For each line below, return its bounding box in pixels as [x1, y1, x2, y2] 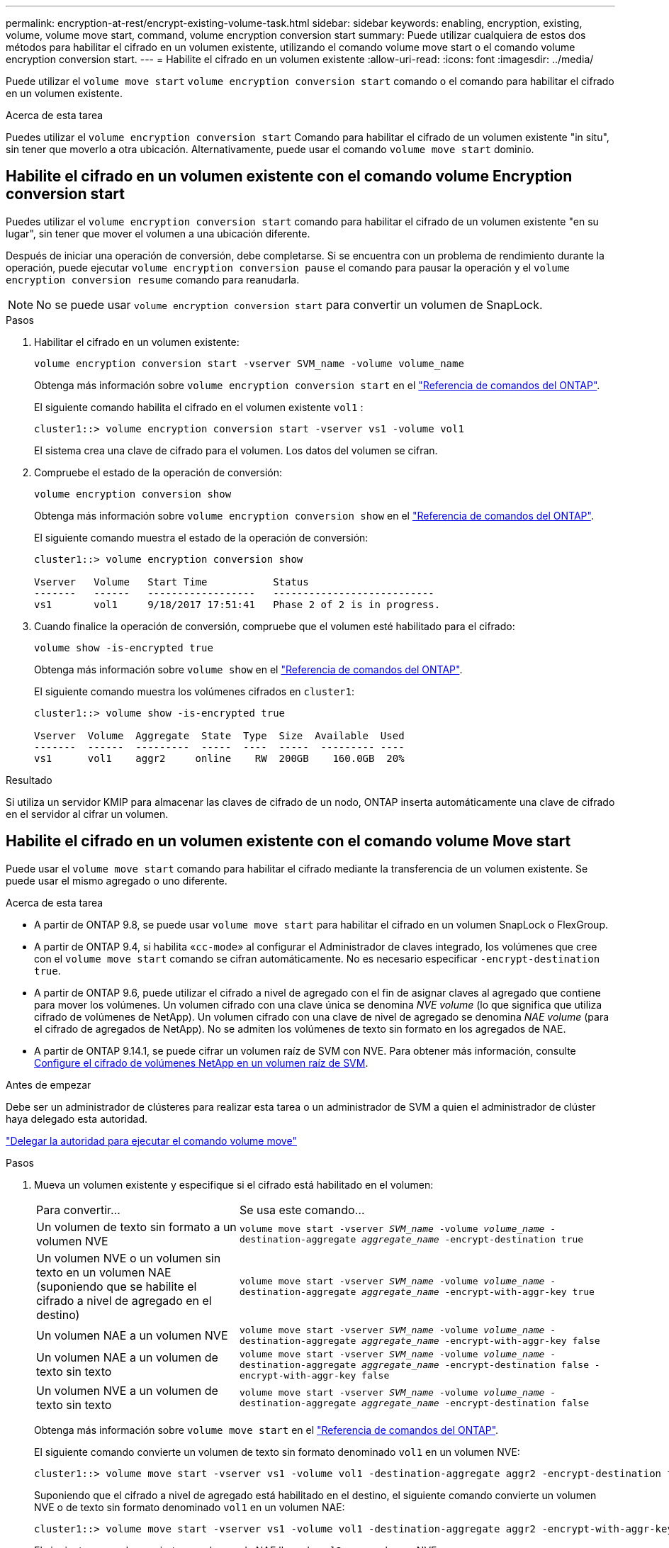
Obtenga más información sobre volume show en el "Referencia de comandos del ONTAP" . [34, 663, 463, 675]
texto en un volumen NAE [36, 1264, 172, 1279]
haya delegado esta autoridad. [6, 1112, 147, 1125]
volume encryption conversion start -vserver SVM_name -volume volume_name [34, 357, 464, 369]
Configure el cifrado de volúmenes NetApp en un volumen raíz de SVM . [34, 1056, 369, 1069]
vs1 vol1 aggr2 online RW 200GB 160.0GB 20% [34, 752, 405, 764]
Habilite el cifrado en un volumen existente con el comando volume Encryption [6, 167, 573, 186]
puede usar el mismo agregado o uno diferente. [6, 874, 227, 887]
